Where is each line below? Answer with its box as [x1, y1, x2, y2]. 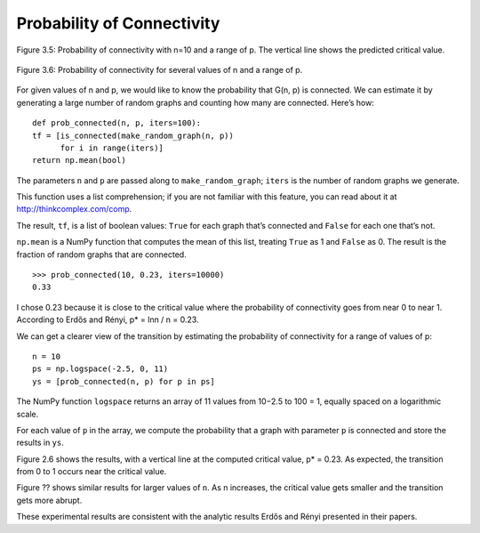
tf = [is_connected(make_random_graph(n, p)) [32, 130, 235, 141]
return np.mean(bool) [32, 156, 126, 166]
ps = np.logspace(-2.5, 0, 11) [32, 364, 169, 374]
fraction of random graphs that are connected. [16, 249, 187, 260]
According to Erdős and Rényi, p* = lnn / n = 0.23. [16, 314, 199, 325]
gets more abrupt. [16, 495, 83, 505]
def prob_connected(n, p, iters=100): [32, 118, 202, 128]
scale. [16, 408, 39, 419]
